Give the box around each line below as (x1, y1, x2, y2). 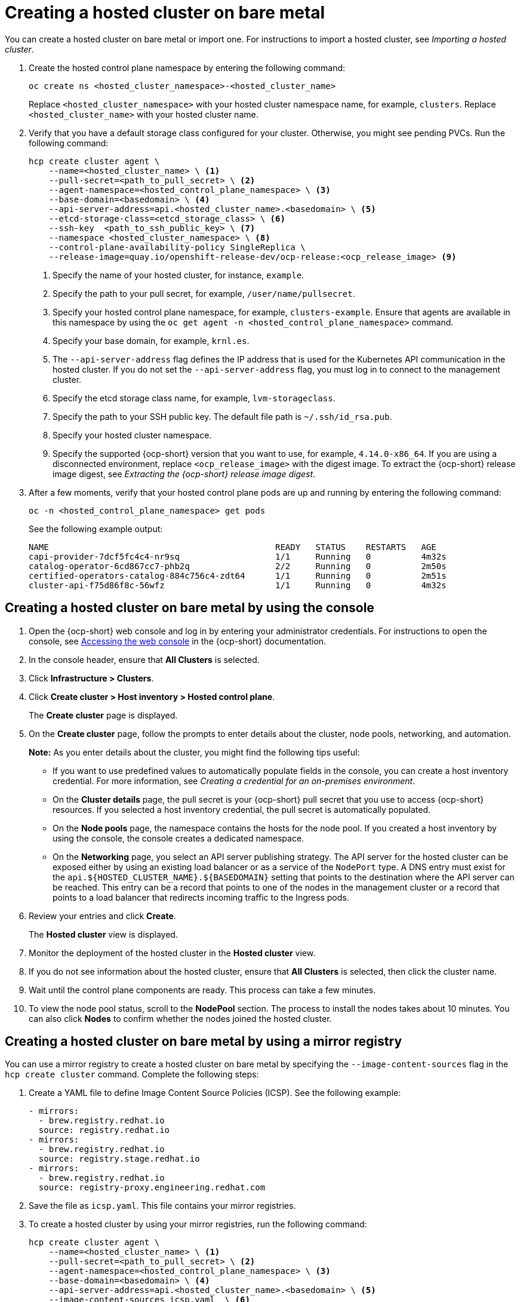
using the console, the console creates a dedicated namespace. (53, 833, 304, 843)
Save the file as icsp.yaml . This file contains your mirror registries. (29, 1200, 296, 1211)
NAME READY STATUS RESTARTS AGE (29, 542, 436, 552)
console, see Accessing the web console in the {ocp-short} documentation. (29, 635, 327, 646)
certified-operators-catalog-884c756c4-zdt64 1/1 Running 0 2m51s (29, 570, 447, 581)
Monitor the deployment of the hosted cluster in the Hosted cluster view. (29, 947, 316, 958)
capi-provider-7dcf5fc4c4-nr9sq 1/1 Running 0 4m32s (29, 551, 447, 561)
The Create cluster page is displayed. (29, 710, 178, 720)
